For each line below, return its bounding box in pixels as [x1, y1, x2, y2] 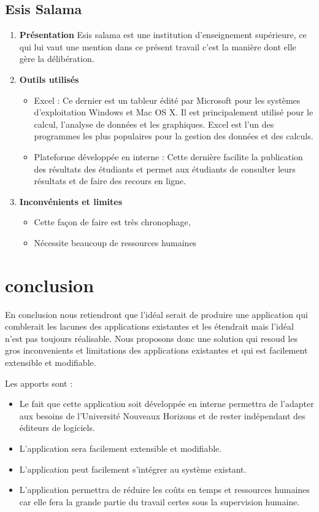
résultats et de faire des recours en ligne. [34, 174, 186, 187]
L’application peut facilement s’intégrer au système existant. [19, 462, 247, 475]
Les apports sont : [5, 376, 73, 389]
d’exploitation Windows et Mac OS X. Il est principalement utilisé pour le [34, 106, 313, 118]
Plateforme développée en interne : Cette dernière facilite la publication [34, 150, 303, 163]
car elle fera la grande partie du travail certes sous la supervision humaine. [19, 495, 300, 508]
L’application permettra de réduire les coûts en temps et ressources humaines [19, 483, 310, 496]
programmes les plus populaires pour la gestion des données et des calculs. [34, 130, 313, 142]
